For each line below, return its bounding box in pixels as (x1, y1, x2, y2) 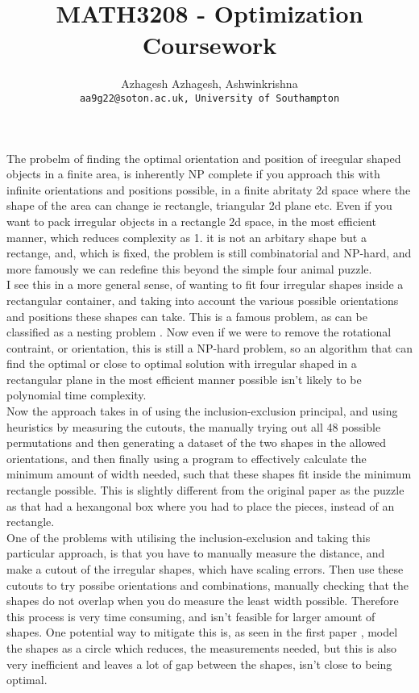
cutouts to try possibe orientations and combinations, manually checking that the (6, 576, 409, 593)
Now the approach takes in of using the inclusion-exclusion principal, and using (6, 403, 398, 420)
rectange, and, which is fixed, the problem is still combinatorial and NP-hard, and (6, 244, 412, 261)
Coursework (142, 28, 277, 61)
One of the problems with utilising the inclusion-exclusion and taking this (6, 528, 371, 545)
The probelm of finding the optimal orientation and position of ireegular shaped (6, 149, 401, 166)
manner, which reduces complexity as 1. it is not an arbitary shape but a (6, 228, 367, 245)
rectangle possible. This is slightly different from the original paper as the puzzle (6, 482, 404, 499)
